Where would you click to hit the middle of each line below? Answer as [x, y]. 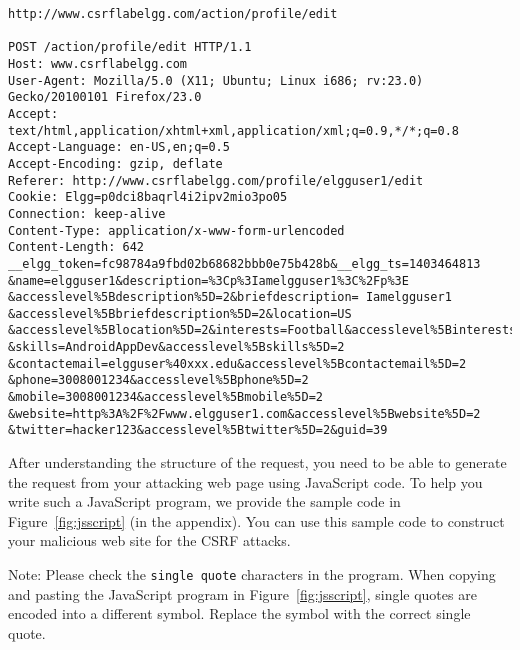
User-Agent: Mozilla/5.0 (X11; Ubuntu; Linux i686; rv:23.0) [216, 80]
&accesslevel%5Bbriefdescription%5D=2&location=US [180, 313]
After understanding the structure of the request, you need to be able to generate [257, 462]
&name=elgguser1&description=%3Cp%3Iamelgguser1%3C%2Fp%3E [208, 280]
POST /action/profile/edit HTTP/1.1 [130, 47]
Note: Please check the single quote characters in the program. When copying [252, 574]
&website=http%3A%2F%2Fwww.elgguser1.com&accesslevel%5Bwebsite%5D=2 [244, 413]
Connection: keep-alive [87, 213]
